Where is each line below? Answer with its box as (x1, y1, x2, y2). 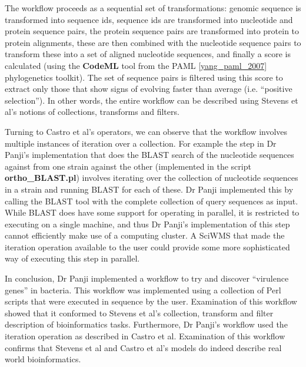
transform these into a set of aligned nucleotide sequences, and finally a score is (5, 48, 291, 60)
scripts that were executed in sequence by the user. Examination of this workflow (5, 295, 297, 308)
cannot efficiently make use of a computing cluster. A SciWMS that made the (5, 229, 285, 242)
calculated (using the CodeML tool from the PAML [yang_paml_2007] (5, 59, 267, 71)
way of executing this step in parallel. (5, 252, 140, 264)
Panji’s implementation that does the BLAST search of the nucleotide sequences (5, 148, 294, 161)
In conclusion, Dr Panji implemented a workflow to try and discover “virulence (5, 272, 289, 285)
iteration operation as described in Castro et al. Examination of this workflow (5, 330, 285, 342)
